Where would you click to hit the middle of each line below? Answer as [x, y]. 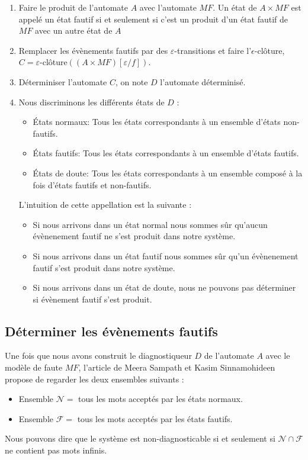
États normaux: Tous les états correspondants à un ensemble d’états [157, 122]
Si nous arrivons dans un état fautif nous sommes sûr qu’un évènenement [166, 255]
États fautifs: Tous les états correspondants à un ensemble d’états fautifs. [166, 153]
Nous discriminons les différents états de [92, 102]
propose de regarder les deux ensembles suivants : [94, 379]
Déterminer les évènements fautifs [111, 331]
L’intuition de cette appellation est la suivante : [105, 205]
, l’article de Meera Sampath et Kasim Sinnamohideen [177, 367]
